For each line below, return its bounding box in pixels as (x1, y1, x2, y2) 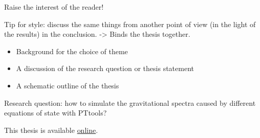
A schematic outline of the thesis (16, 80, 119, 90)
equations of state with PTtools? (4, 107, 107, 118)
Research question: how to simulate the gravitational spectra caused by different (4, 97, 256, 108)
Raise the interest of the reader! (4, 2, 104, 12)
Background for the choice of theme (16, 45, 128, 56)
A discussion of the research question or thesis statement (16, 63, 194, 74)
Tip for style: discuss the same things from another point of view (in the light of (4, 18, 256, 29)
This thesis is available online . (4, 124, 98, 135)
